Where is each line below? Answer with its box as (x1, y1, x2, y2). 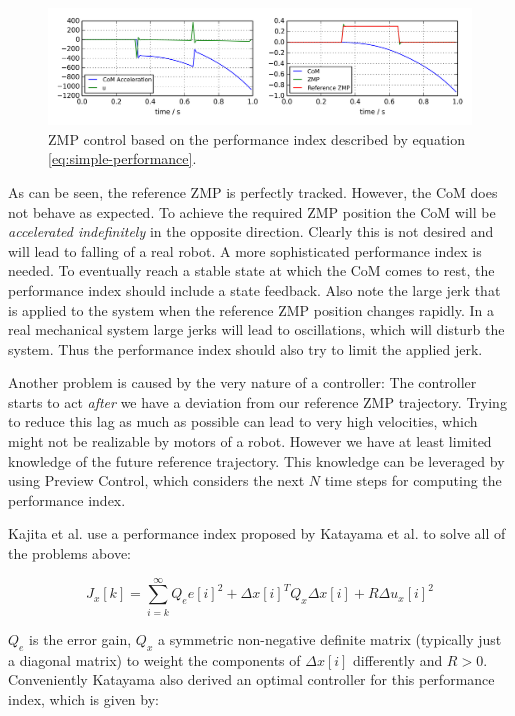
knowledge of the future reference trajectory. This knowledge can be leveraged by (8, 450, 505, 471)
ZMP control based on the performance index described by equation (48, 128, 466, 149)
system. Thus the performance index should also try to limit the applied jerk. (8, 338, 483, 359)
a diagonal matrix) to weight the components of (8, 649, 301, 670)
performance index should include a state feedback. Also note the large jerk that (8, 279, 501, 300)
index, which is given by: (8, 688, 159, 709)
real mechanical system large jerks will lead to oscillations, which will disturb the (8, 319, 505, 340)
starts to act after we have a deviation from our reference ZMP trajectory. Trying (8, 391, 507, 412)
